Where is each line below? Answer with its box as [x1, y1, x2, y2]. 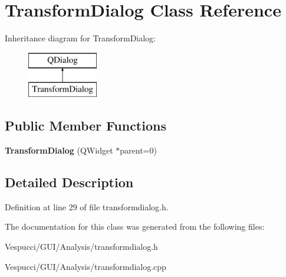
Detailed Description [5, 173, 134, 191]
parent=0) [120, 144, 157, 157]
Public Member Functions [5, 116, 166, 135]
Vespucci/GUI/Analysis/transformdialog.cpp [5, 260, 166, 272]
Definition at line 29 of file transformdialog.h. [5, 200, 169, 213]
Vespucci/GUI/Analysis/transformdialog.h [5, 240, 158, 253]
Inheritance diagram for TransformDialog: [5, 32, 156, 44]
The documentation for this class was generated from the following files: [5, 220, 265, 233]
